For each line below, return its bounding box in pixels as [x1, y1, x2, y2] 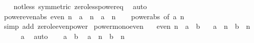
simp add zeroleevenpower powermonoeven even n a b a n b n [4, 21, 250, 31]
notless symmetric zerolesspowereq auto [13, 1, 147, 11]
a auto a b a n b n [20, 30, 125, 41]
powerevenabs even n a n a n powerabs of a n [4, 11, 184, 21]
